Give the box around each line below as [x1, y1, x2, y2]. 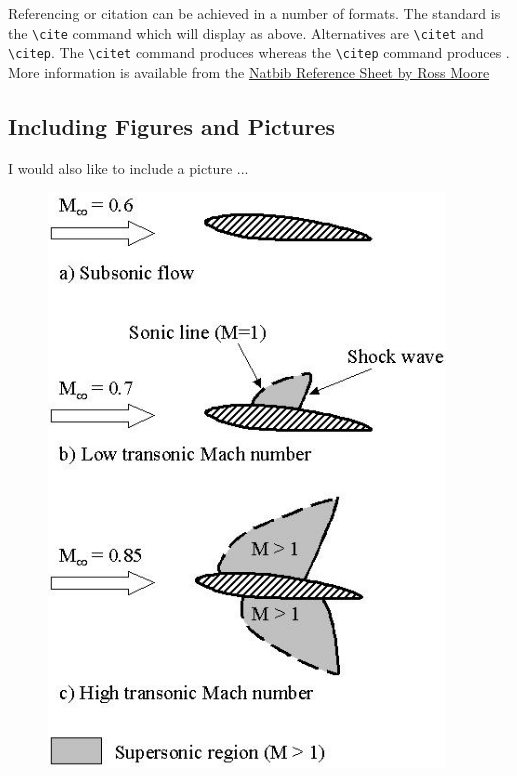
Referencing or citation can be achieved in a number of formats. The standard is [8, 3, 501, 23]
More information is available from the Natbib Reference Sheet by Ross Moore [8, 61, 490, 82]
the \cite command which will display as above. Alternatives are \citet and [8, 22, 484, 43]
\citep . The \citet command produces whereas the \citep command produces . [8, 42, 510, 63]
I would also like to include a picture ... [8, 157, 249, 178]
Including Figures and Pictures [8, 110, 335, 141]
